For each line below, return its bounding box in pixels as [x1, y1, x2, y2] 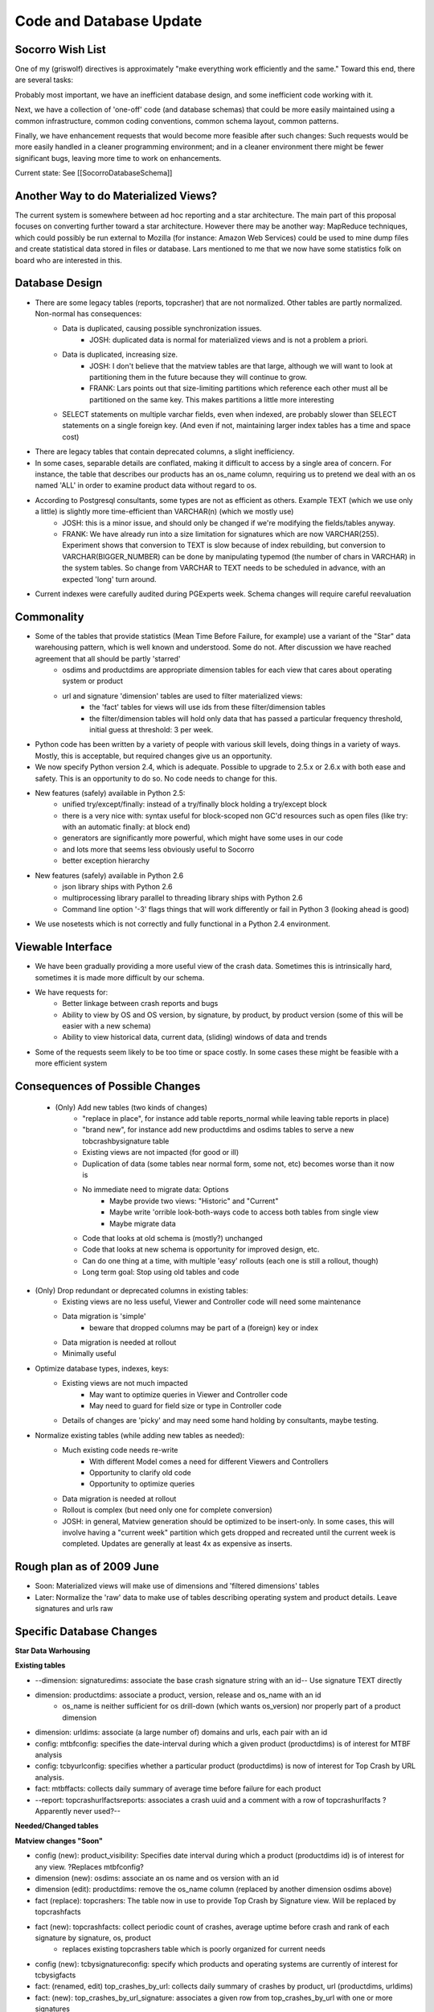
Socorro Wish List [14, 43, 106, 56]
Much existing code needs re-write [62, 1445, 178, 1455]
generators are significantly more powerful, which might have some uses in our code [62, 833, 343, 843]
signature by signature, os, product [35, 1932, 152, 1943]
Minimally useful [62, 1349, 117, 1359]
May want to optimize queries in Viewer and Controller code [89, 1389, 289, 1400]
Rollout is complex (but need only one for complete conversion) [62, 1505, 272, 1515]
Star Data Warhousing [14, 1646, 91, 1655]
